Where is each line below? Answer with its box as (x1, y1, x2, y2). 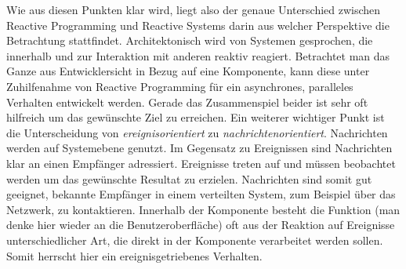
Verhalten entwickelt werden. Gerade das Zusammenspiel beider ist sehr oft (6, 93, 368, 110)
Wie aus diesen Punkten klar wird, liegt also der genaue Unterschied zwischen (6, 2, 381, 17)
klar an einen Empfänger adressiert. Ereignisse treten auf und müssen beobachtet (6, 154, 396, 171)
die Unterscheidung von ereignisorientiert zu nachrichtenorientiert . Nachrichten (6, 124, 388, 140)
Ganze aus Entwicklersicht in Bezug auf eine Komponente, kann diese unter (6, 63, 370, 79)
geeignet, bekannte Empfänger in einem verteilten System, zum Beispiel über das (6, 186, 396, 202)
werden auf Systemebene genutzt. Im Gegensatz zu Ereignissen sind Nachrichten (6, 140, 393, 156)
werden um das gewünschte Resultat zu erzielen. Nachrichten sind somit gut (6, 170, 372, 187)
